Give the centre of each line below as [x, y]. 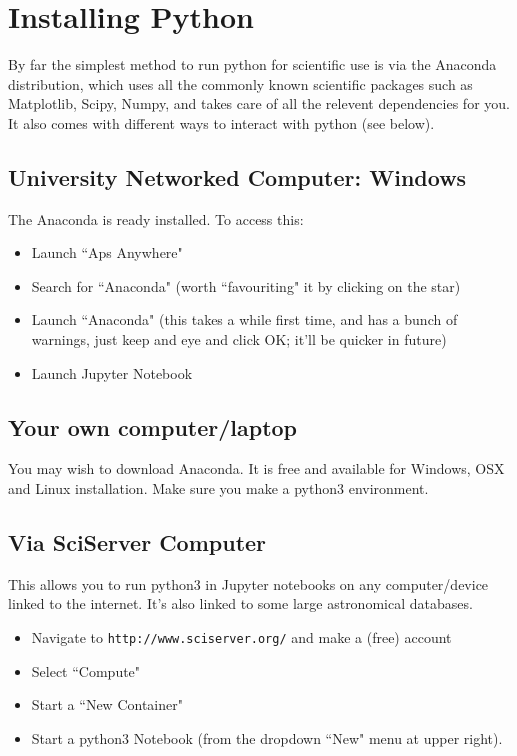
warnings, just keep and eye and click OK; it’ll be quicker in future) [239, 339]
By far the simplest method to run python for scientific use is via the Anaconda [252, 64]
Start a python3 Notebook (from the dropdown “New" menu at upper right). [267, 737]
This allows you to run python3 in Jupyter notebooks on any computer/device [248, 583]
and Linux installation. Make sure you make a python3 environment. [218, 488]
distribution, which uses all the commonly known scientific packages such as [240, 83]
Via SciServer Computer [137, 542]
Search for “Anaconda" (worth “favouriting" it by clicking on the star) [246, 285]
